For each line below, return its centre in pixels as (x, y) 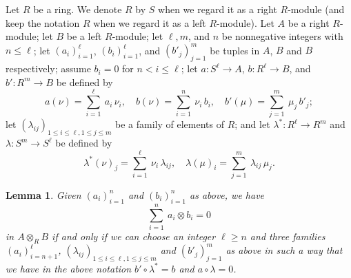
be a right (309, 22)
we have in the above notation (69, 268)
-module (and (316, 9)
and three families (288, 236)
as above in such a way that (284, 250)
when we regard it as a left (150, 22)
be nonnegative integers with (282, 36)
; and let (252, 124)
